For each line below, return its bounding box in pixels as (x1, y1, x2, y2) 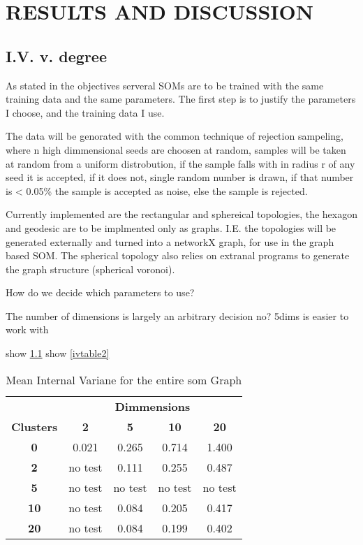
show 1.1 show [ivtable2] (6, 346, 110, 361)
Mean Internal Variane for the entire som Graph (6, 371, 242, 388)
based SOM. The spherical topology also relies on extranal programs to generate (6, 248, 350, 263)
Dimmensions (114, 398, 191, 414)
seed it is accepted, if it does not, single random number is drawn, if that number (6, 170, 354, 184)
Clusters (11, 418, 58, 435)
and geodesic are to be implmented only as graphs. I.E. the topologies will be (6, 220, 336, 235)
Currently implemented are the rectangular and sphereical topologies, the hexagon (6, 207, 358, 221)
